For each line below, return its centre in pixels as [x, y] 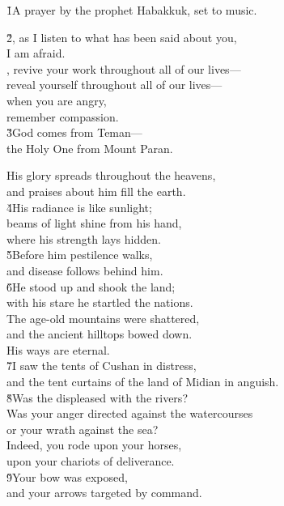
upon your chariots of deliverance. [91, 461]
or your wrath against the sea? [83, 429]
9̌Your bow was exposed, [67, 476]
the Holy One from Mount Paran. [90, 148]
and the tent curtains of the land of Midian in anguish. [143, 382]
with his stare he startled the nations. [100, 302]
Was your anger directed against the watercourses [130, 413]
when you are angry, [57, 100]
